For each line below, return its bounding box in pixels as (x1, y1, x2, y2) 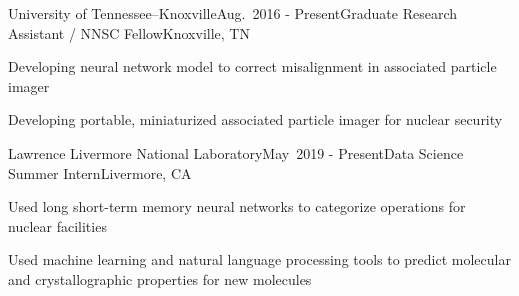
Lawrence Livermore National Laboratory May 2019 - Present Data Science (8, 142, 464, 163)
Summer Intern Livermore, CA (8, 162, 192, 183)
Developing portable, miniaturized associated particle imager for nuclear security (8, 109, 503, 130)
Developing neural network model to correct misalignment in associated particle (8, 56, 497, 77)
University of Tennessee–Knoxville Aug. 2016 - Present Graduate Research (8, 3, 458, 23)
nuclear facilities (8, 215, 107, 236)
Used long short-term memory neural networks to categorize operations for (8, 196, 466, 217)
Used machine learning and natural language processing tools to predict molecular (8, 249, 511, 270)
